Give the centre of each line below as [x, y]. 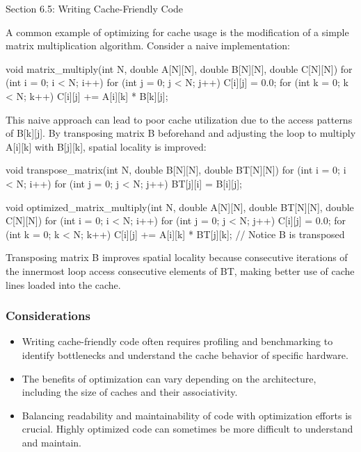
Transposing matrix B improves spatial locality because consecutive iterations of [177, 257]
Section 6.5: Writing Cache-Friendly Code [95, 8]
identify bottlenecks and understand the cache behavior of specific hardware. [185, 354]
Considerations [48, 316]
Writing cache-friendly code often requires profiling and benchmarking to [177, 341]
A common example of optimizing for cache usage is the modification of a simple [177, 32]
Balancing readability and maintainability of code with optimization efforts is [187, 415]
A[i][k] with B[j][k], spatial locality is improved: [106, 146]
